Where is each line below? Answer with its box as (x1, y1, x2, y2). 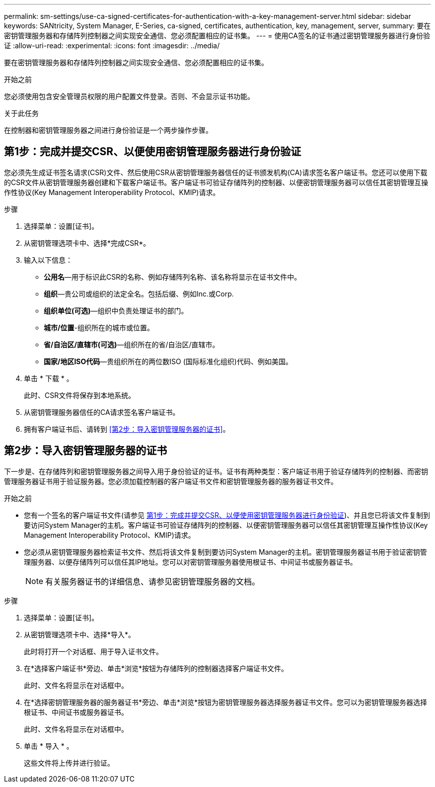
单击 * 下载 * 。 (24, 374, 73, 383)
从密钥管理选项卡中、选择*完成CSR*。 (24, 238, 150, 247)
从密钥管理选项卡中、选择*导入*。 (24, 630, 136, 639)
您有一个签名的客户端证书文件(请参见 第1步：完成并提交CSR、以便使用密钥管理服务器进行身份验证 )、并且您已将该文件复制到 (24, 510, 431, 519)
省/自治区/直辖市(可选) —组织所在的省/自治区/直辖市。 (44, 340, 219, 349)
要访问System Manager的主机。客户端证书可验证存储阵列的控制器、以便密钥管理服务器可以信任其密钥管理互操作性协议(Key (24, 520, 428, 529)
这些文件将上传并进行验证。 (24, 758, 114, 767)
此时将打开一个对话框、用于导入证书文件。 (24, 647, 163, 656)
